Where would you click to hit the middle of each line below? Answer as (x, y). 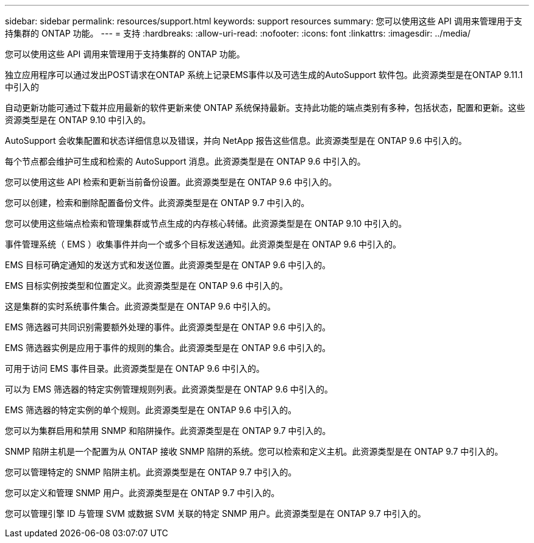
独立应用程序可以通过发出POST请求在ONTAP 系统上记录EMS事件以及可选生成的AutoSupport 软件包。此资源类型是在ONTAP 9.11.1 (264, 75)
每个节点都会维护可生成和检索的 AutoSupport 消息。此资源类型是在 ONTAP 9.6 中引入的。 (185, 161)
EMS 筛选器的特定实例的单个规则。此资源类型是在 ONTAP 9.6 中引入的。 (151, 410)
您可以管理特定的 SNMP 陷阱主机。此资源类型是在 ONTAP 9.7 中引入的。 (151, 472)
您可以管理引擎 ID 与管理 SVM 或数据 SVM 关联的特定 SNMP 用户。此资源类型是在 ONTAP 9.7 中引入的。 (215, 513)
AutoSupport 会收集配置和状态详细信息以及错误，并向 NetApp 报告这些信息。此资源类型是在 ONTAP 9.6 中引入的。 (236, 140)
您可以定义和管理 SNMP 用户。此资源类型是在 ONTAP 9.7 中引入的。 (142, 493)
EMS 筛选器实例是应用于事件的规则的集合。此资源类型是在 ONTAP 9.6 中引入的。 (168, 348)
